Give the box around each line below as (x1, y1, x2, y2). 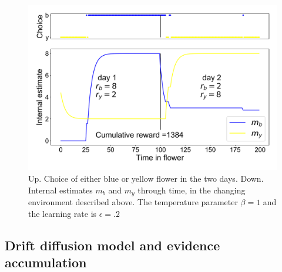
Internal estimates (28, 183, 93, 196)
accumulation (5, 253, 87, 271)
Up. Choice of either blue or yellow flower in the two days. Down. (28, 172, 264, 184)
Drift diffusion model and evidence (5, 236, 220, 254)
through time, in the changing (137, 183, 246, 196)
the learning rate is (28, 207, 97, 219)
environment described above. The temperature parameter (28, 196, 238, 208)
